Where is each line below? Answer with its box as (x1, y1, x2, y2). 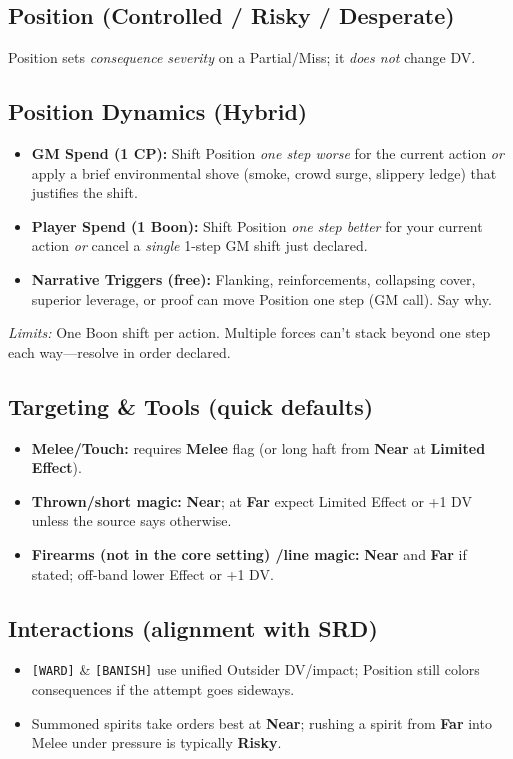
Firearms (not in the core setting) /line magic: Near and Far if (31, 543, 467, 564)
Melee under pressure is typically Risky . (31, 732, 282, 753)
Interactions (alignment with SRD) (8, 612, 378, 643)
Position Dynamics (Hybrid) (8, 96, 308, 127)
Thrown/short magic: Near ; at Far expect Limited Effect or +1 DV (31, 490, 472, 511)
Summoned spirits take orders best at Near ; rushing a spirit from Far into (31, 712, 492, 733)
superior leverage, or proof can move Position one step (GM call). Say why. (31, 288, 492, 309)
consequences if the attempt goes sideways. (31, 678, 295, 699)
